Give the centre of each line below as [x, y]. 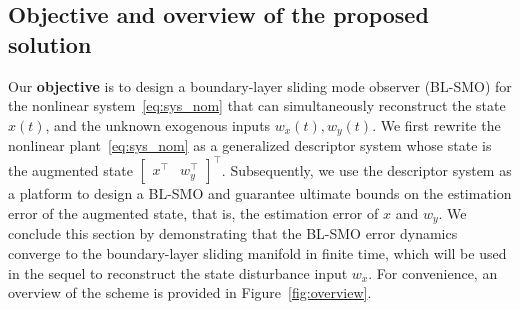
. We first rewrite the [436, 124]
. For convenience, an [433, 272]
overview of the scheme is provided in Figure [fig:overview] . [190, 292]
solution [50, 43]
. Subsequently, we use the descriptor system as [366, 169]
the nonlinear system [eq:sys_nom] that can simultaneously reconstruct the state [257, 105]
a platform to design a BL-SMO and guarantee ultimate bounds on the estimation [260, 193]
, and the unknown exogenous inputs [158, 124]
